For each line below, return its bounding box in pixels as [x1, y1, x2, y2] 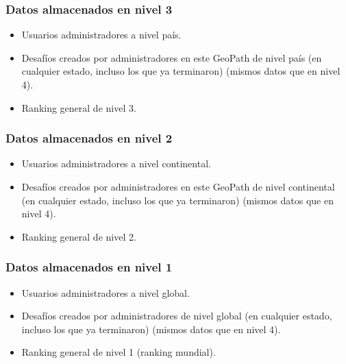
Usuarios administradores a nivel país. [21, 27, 182, 42]
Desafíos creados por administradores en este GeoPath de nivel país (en [21, 50, 322, 64]
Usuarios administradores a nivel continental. [21, 156, 211, 171]
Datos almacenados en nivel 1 [5, 258, 173, 276]
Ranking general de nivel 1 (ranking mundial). [21, 345, 216, 359]
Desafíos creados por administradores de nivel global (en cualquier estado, [21, 308, 332, 323]
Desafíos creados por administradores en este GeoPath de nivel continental [21, 180, 335, 193]
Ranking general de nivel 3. [21, 100, 136, 114]
